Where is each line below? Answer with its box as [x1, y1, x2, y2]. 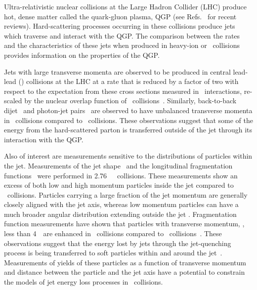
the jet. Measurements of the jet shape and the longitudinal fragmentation [4, 160, 233, 170]
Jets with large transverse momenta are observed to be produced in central [4, 66, 231, 77]
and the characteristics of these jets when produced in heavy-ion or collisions [4, 40, 240, 50]
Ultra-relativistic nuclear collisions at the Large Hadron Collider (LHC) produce [4, 1, 247, 11]
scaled [4, 95, 22, 106]
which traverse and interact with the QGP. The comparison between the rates [4, 30, 240, 41]
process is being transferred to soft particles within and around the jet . [4, 248, 222, 258]
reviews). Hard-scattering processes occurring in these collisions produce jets [4, 21, 235, 31]
